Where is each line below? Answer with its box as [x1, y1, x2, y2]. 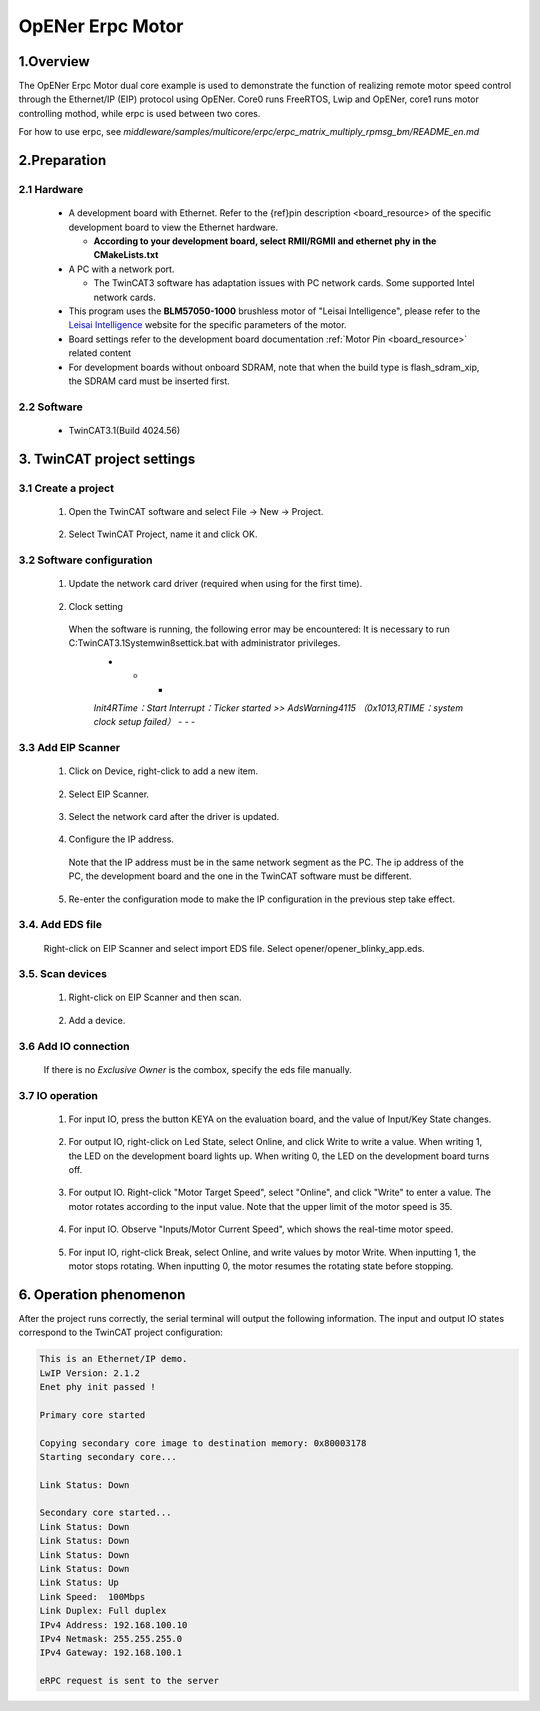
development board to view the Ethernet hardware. [68, 221, 279, 233]
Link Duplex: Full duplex [39, 1605, 167, 1617]
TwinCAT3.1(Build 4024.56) [68, 424, 181, 436]
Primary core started [39, 1409, 146, 1420]
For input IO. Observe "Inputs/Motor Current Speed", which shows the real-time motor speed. [68, 1223, 454, 1235]
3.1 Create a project [18, 481, 115, 495]
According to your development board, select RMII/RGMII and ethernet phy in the [93, 235, 437, 247]
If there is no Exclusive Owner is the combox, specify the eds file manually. [43, 1063, 352, 1075]
